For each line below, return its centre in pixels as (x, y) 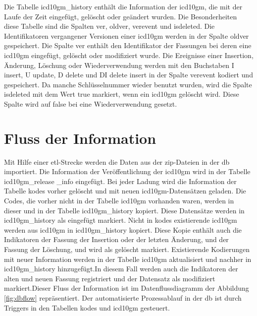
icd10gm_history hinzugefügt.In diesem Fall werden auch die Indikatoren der (121, 269)
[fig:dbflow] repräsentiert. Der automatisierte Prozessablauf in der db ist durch (123, 297)
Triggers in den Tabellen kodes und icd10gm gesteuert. (87, 307)
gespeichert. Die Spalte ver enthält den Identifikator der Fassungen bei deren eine (128, 45)
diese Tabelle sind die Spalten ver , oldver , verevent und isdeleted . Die (109, 26)
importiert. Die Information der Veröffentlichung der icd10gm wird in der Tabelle (127, 171)
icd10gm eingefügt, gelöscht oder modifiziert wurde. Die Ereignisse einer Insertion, (129, 55)
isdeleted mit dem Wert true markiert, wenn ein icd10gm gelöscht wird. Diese (122, 94)
